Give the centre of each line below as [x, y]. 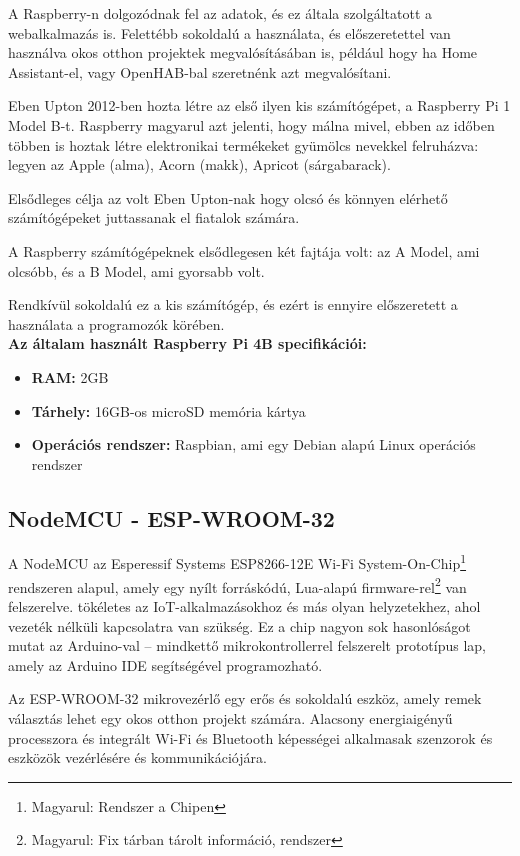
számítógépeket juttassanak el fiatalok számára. [154, 217]
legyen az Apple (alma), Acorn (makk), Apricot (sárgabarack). [199, 164]
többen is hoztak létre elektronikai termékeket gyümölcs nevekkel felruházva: [243, 144]
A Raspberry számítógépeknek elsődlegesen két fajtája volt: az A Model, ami [244, 250]
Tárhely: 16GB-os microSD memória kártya [168, 410]
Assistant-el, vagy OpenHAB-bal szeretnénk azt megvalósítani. [200, 71]
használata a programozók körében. [116, 323]
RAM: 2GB [70, 376]
